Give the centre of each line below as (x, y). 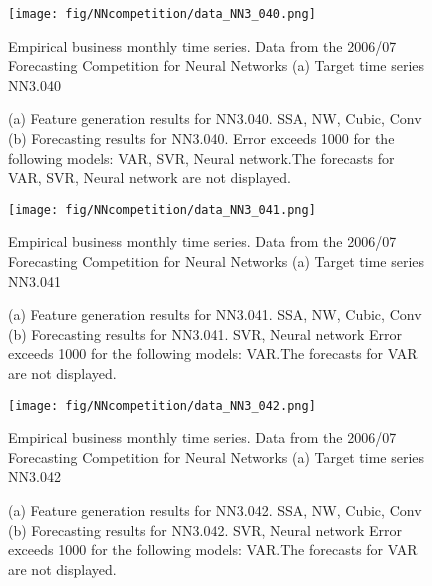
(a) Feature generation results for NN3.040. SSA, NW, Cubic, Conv (215, 118)
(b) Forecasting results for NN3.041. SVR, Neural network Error (205, 333)
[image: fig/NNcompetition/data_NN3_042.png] (162, 405)
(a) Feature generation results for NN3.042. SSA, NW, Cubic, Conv (215, 510)
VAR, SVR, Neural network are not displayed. (149, 177)
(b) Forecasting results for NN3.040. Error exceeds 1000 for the (201, 138)
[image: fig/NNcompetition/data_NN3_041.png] (162, 209)
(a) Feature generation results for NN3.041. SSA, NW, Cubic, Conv (215, 314)
